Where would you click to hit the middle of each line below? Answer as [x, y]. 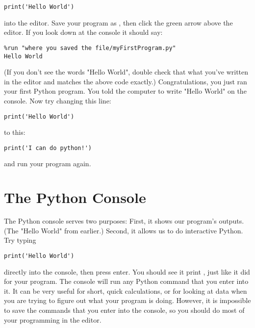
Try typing [20, 240]
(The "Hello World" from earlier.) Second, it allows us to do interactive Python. [124, 230]
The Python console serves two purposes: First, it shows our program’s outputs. [124, 221]
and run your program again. [48, 164]
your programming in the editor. [53, 319]
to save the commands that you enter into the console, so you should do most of [124, 310]
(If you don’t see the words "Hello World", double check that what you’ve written [126, 72]
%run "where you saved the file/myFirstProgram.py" [90, 48]
